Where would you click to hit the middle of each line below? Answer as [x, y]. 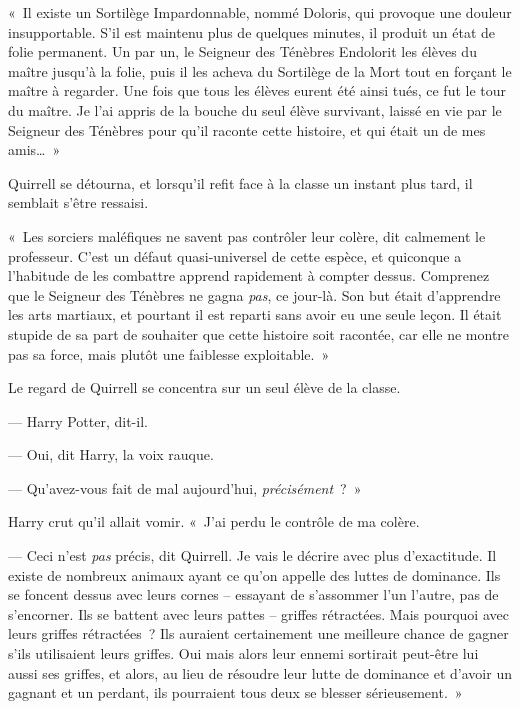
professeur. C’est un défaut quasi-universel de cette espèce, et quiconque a [235, 255]
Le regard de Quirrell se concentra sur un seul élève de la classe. [204, 387]
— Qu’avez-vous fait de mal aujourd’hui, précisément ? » [185, 487]
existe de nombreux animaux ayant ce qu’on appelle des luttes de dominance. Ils [254, 574]
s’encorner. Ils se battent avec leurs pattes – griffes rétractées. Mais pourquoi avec [258, 613]
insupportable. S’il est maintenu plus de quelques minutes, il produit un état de [252, 31]
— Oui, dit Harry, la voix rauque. [111, 454]
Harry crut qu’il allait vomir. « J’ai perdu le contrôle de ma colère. [214, 521]
